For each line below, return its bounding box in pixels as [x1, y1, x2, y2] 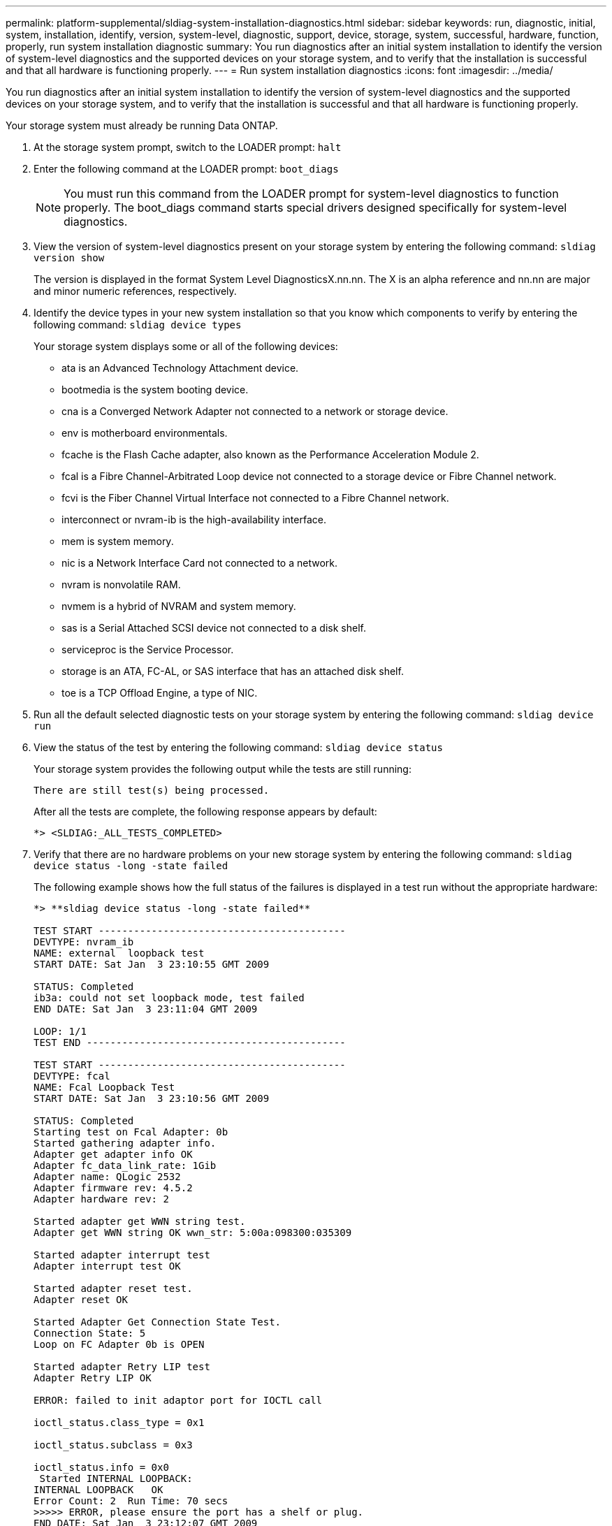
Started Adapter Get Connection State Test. [34, 1316, 282, 1328]
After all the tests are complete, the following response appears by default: [34, 806, 377, 817]
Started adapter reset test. [34, 1283, 193, 1294]
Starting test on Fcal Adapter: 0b [34, 1126, 228, 1138]
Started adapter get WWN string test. [34, 1216, 246, 1227]
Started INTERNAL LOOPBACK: [39, 1473, 193, 1484]
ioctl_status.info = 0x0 [34, 1462, 169, 1473]
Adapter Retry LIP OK [34, 1372, 152, 1383]
